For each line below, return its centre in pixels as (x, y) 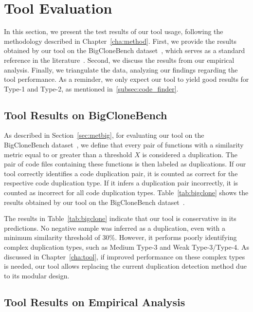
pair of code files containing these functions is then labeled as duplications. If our (125, 164)
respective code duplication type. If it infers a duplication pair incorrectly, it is (121, 183)
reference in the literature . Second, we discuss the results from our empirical (119, 60)
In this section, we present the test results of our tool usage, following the (114, 31)
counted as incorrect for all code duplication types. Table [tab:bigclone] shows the (126, 193)
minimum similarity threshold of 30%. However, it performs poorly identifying (120, 237)
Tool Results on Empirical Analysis (95, 302)
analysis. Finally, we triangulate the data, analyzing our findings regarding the (121, 69)
